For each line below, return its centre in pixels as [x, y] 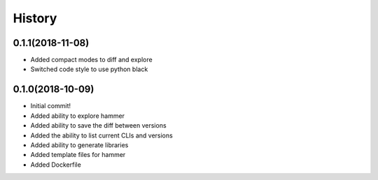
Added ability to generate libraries [79, 145]
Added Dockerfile [56, 165]
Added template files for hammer [78, 155]
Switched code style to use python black [89, 69]
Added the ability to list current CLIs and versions [101, 135]
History [35, 18]
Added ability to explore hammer [78, 116]
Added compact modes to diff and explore [92, 60]
